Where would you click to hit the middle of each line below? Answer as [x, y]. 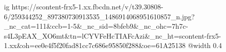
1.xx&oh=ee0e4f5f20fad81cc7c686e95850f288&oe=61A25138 [95, 45]
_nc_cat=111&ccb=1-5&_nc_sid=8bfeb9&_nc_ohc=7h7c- [96, 26]
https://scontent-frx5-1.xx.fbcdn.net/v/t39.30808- [87, 6]
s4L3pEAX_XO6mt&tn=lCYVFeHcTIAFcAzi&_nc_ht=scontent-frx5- [113, 35]
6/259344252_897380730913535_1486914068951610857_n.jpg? [99, 16]
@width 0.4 [205, 45]
